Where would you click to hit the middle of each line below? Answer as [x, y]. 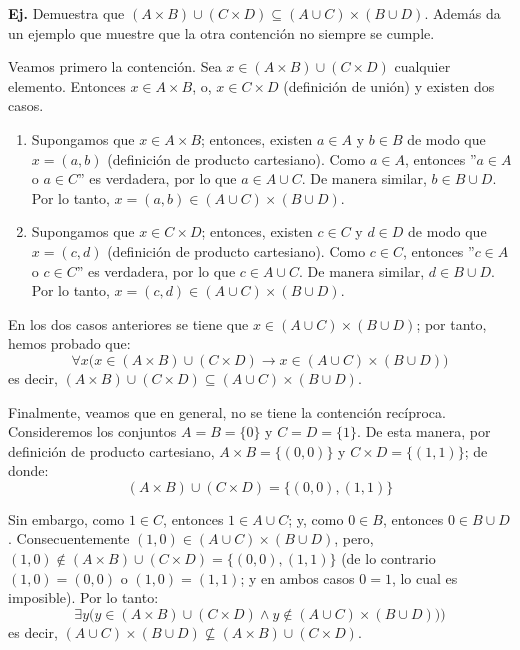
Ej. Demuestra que [66, 13]
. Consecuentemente [69, 538]
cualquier [422, 66]
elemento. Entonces [67, 85]
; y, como [316, 518]
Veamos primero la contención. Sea [115, 66]
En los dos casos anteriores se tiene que [128, 323]
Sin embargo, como [66, 518]
